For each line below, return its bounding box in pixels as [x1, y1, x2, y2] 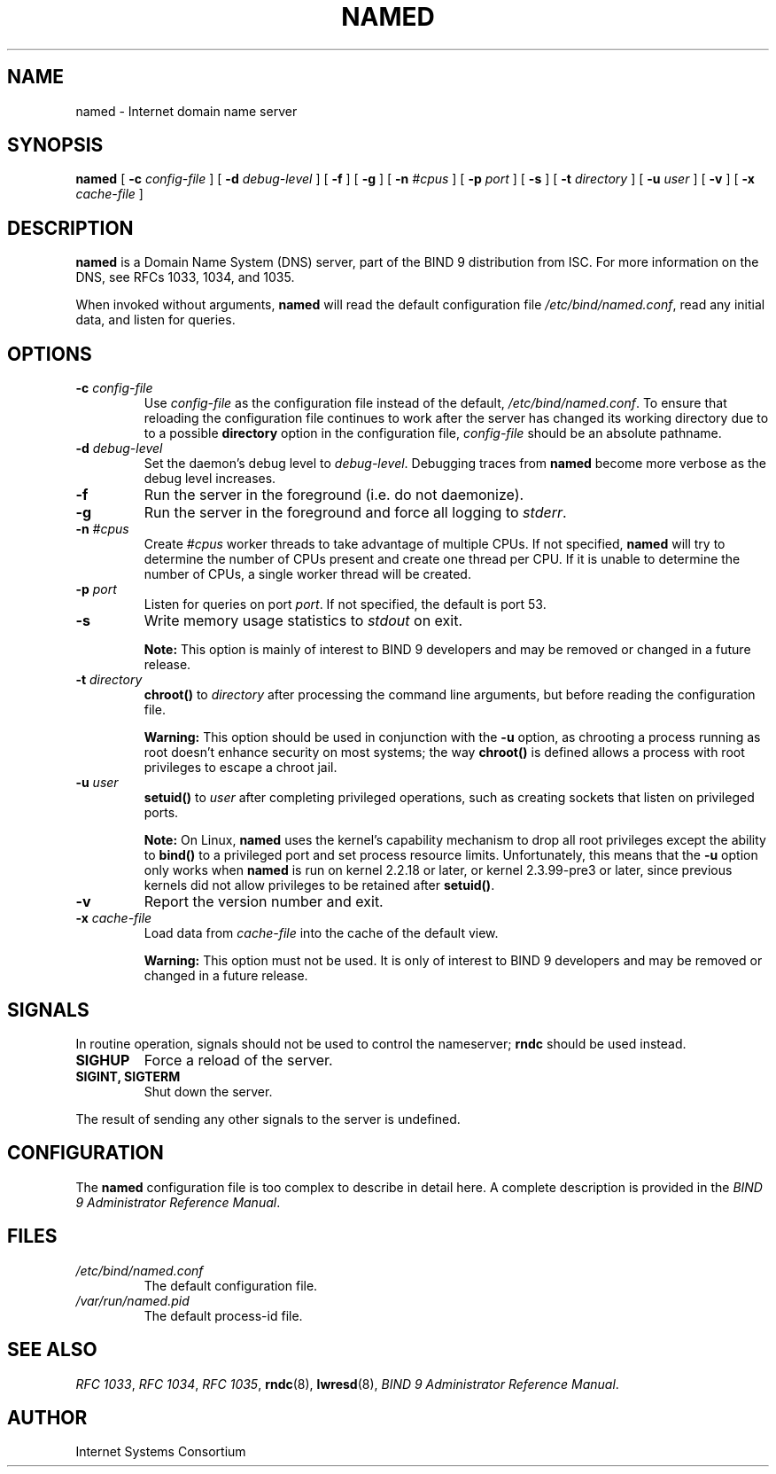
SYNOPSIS [7, 134, 104, 157]
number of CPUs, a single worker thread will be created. [144, 566, 471, 582]
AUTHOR [7, 1406, 88, 1429]
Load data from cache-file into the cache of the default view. [144, 925, 499, 941]
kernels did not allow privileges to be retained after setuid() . [144, 877, 495, 893]
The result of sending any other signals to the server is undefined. [75, 1111, 461, 1127]
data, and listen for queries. [75, 312, 236, 328]
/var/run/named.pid [75, 1292, 190, 1308]
